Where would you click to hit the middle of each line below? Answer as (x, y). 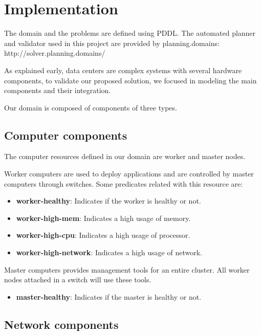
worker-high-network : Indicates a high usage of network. (109, 252)
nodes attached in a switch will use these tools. (78, 280)
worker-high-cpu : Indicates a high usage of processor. (103, 235)
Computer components (66, 135)
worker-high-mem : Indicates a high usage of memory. (103, 218)
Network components (61, 324)
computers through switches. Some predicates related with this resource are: (124, 183)
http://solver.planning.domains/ (55, 53)
